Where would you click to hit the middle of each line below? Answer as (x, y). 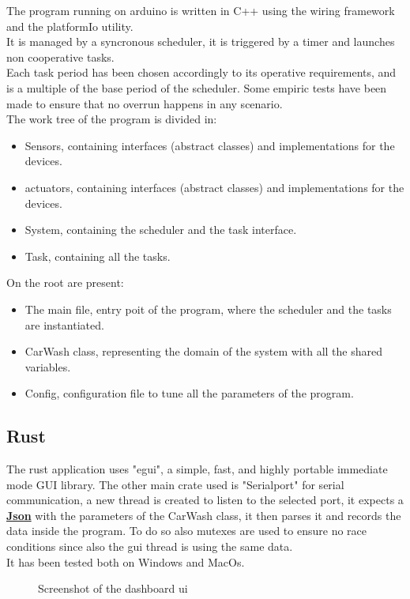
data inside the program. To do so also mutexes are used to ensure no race (186, 531)
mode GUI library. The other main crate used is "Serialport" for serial (175, 484)
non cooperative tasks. (60, 57)
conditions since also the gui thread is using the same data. (150, 546)
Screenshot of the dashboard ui (113, 588)
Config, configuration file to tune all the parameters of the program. (189, 393)
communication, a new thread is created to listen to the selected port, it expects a (205, 500)
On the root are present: (65, 283)
